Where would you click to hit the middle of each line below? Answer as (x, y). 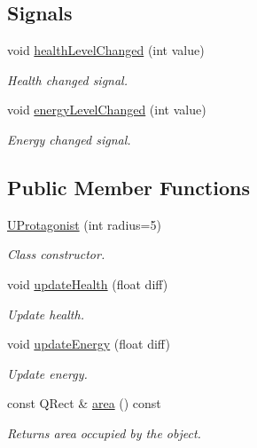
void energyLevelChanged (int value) (107, 110)
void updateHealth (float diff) (88, 283)
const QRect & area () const (84, 403)
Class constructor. (56, 254)
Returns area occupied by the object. (104, 432)
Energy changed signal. (69, 139)
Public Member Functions (128, 187)
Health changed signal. (67, 79)
